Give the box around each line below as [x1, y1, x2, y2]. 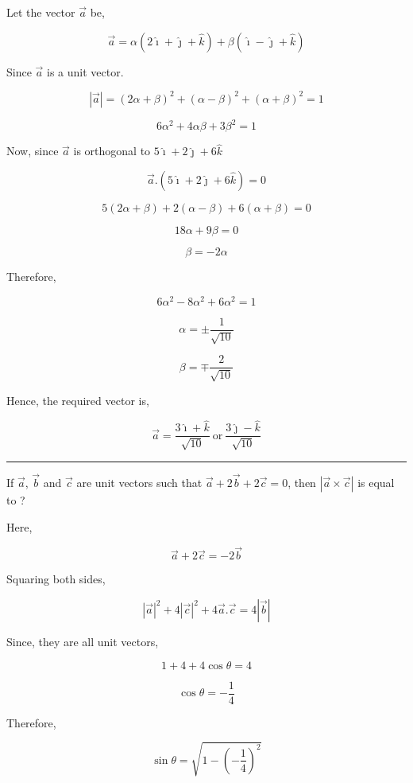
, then [288, 474, 316, 491]
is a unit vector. [47, 63, 124, 80]
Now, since [6, 142, 59, 159]
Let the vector [6, 4, 75, 20]
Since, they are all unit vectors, [6, 633, 159, 650]
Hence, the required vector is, [6, 391, 149, 408]
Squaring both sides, [6, 571, 106, 587]
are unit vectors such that [76, 474, 203, 491]
